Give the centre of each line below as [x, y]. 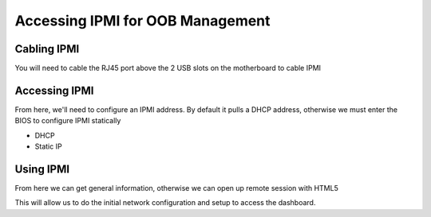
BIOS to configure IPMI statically [68, 121]
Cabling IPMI [47, 49]
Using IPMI [42, 169]
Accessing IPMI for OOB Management [142, 21]
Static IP [49, 146]
